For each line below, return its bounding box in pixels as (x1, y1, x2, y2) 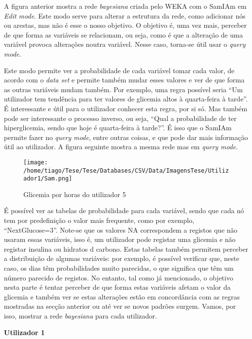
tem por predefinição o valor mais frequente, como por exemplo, (4, 215, 195, 225)
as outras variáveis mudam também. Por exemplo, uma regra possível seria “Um (4, 84, 243, 94)
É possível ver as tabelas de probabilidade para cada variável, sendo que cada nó (4, 205, 244, 216)
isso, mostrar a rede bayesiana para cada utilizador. (4, 311, 157, 320)
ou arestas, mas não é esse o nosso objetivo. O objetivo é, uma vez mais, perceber (4, 20, 247, 30)
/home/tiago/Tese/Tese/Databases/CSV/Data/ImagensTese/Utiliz (23, 167, 229, 174)
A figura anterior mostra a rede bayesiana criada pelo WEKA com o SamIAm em (4, 1, 247, 11)
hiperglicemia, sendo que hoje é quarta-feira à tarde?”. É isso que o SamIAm (4, 122, 232, 133)
